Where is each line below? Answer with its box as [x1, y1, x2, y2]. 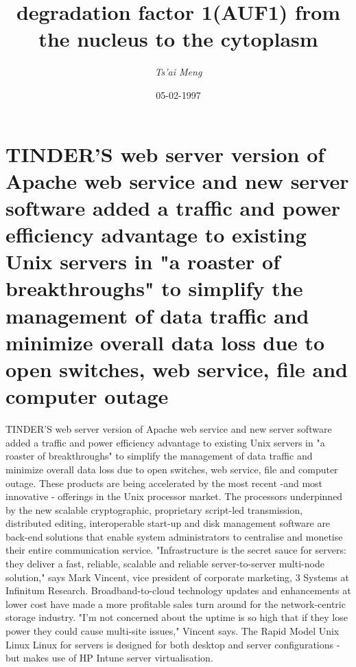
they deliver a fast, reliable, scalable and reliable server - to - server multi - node [5, 556, 324, 571]
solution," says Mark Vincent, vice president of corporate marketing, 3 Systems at [5, 569, 349, 584]
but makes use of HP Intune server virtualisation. [5, 651, 213, 665]
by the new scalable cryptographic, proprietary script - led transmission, [5, 502, 303, 517]
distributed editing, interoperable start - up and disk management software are [5, 516, 331, 530]
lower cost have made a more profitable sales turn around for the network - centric [5, 596, 346, 611]
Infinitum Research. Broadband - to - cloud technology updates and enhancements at [5, 583, 351, 598]
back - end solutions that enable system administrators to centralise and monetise [5, 529, 343, 543]
